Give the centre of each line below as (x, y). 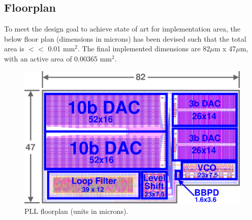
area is (14, 49)
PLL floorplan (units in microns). (76, 211)
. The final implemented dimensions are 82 (144, 49)
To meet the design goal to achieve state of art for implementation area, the (122, 29)
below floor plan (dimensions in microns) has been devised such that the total (125, 38)
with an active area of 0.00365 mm (58, 58)
